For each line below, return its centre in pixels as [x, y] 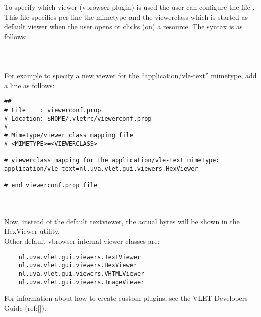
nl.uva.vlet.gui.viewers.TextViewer [80, 257]
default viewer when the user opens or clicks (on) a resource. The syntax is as [123, 26]
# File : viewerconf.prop [53, 110]
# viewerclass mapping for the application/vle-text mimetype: [112, 160]
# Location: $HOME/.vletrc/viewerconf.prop [78, 118]
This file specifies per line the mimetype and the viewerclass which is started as [126, 16]
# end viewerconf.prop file [51, 185]
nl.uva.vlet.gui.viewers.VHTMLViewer [81, 274]
